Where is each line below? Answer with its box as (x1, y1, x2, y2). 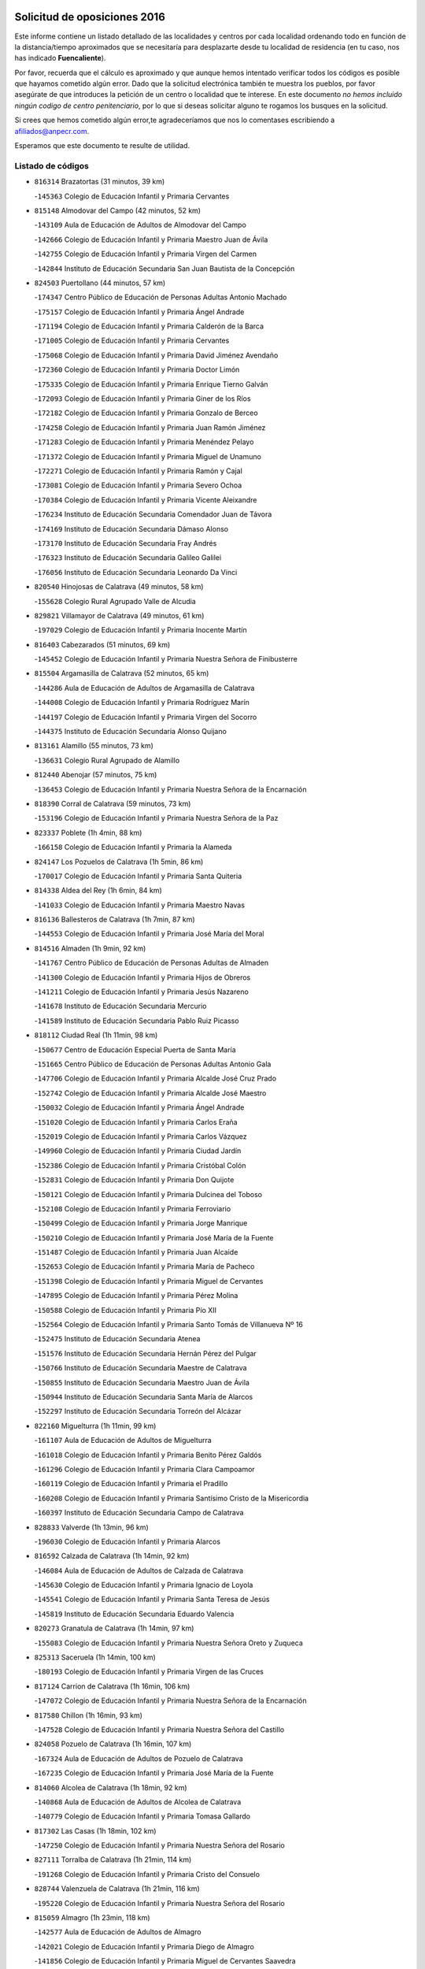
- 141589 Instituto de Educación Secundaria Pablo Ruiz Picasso (34, 1016, 239, 1025)
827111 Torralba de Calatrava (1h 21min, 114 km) (34, 1855, 192, 1864)
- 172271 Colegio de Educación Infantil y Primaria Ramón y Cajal (34, 465, 243, 476)
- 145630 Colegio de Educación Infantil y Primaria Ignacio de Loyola (34, 1580, 253, 1590)
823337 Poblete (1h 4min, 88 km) (34, 828, 142, 837)
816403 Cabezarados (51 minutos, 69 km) (34, 640, 171, 649)
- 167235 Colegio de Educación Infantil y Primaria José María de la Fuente (34, 1768, 275, 1778)
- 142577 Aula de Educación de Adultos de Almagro (34, 1927, 201, 1937)
